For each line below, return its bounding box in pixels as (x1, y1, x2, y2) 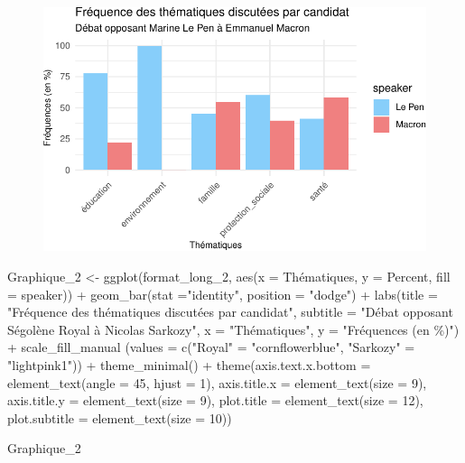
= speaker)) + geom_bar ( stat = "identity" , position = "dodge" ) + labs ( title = (7, 284, 438, 303)
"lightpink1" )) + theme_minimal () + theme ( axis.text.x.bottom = (7, 355, 371, 374)
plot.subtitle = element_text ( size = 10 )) (7, 408, 232, 427)
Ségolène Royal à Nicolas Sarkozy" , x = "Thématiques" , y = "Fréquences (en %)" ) (7, 319, 460, 338)
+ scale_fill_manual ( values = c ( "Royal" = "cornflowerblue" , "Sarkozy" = (7, 338, 415, 357)
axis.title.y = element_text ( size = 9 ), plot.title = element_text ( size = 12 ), (7, 391, 423, 410)
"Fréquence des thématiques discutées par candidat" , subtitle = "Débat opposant (7, 302, 453, 321)
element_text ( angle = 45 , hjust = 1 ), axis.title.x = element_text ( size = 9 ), (7, 373, 427, 392)
